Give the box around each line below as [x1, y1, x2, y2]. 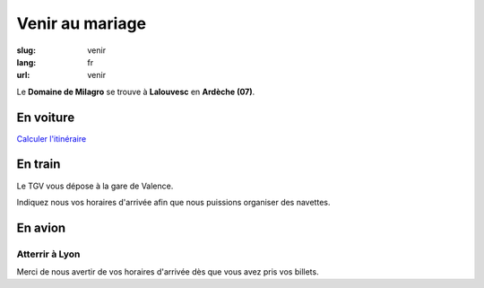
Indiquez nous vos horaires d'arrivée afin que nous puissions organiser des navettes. [16, 196, 331, 207]
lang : [16, 57, 37, 67]
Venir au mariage [16, 13, 147, 33]
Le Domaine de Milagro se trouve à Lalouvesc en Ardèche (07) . [16, 86, 255, 97]
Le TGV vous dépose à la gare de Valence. [16, 180, 174, 191]
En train [16, 157, 61, 172]
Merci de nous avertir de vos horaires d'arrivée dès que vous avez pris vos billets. [16, 266, 319, 277]
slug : [16, 45, 36, 56]
